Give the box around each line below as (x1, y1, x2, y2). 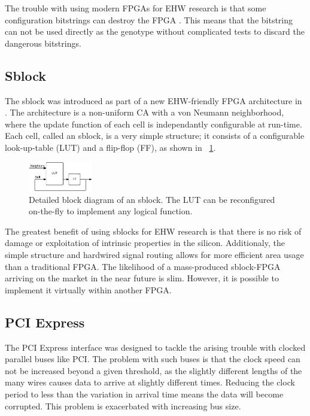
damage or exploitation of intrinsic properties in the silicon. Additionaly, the (5, 236, 285, 249)
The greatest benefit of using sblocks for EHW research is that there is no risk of (5, 224, 302, 237)
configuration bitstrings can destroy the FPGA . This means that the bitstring (5, 13, 293, 26)
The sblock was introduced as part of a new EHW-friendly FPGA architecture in (5, 94, 302, 107)
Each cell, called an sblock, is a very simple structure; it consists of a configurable (5, 129, 305, 142)
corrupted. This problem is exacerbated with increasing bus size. (5, 399, 241, 412)
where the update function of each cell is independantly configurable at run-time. (5, 117, 302, 130)
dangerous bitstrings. (5, 37, 81, 49)
